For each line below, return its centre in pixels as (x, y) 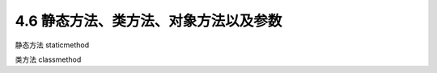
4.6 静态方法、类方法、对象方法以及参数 (148, 21)
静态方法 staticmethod (52, 45)
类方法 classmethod (48, 59)
